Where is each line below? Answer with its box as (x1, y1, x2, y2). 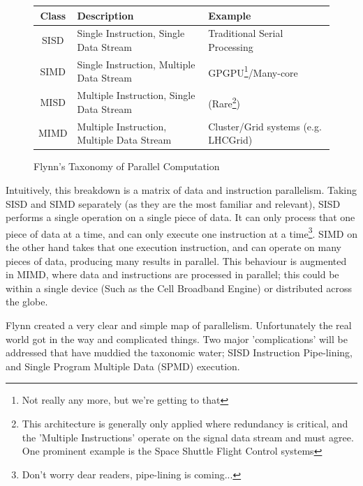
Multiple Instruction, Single (77, 88, 195, 102)
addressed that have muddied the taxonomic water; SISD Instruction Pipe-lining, (6, 345, 353, 360)
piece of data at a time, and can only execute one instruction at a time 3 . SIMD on (6, 224, 357, 241)
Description (77, 8, 134, 22)
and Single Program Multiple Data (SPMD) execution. (6, 358, 240, 373)
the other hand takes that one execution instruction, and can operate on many (6, 239, 341, 254)
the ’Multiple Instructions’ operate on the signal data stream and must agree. (22, 430, 354, 444)
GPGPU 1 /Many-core (208, 63, 298, 79)
